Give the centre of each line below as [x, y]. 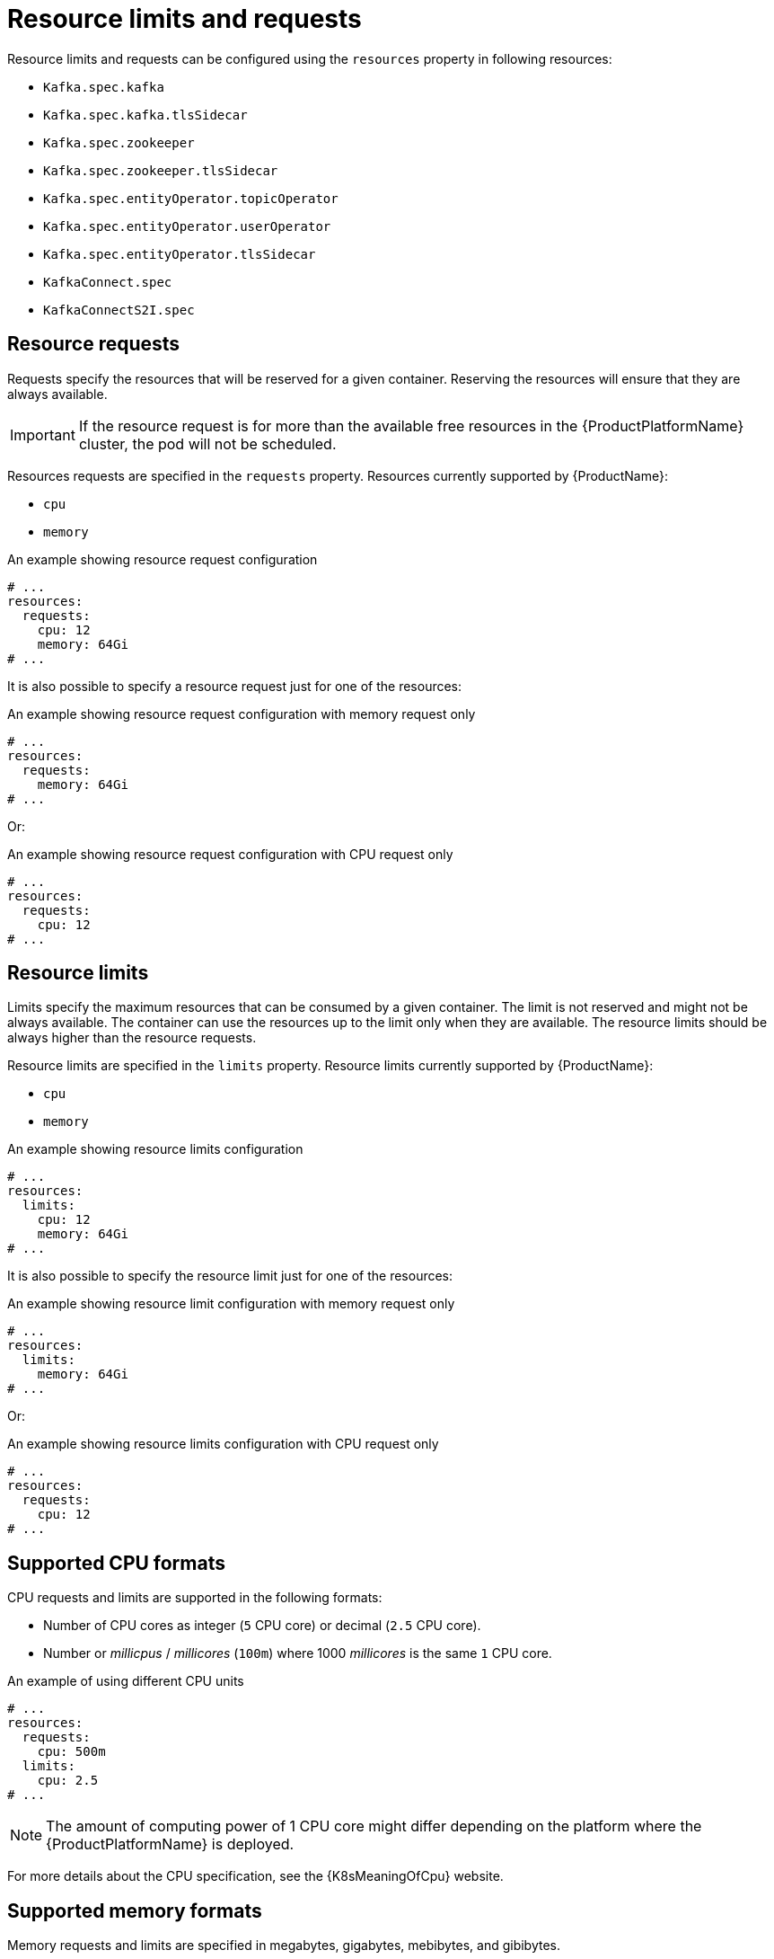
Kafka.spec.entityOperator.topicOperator [191, 198]
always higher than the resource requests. [132, 1038]
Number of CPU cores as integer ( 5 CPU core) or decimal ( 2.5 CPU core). [262, 1626]
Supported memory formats [135, 1910]
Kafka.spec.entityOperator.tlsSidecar [180, 254]
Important [43, 434]
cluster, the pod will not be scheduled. [207, 443]
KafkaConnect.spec [108, 282]
